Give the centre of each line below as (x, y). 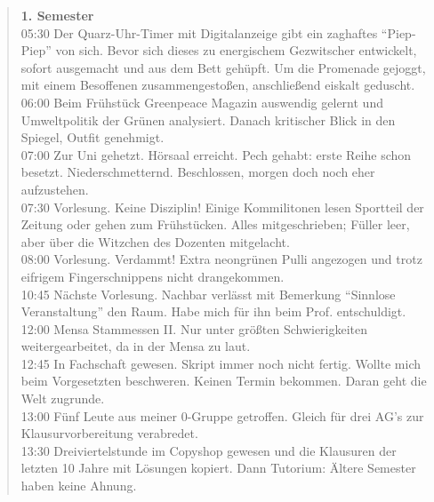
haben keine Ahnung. (79, 486)
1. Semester (57, 15)
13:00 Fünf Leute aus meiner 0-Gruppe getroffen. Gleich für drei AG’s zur (222, 415)
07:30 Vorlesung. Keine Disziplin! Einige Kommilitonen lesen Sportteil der (222, 207)
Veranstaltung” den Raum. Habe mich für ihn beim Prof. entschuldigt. (213, 311)
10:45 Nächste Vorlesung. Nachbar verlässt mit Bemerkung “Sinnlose (208, 294)
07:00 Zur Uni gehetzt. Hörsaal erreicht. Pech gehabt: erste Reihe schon (216, 154)
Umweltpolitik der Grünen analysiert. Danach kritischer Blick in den (208, 120)
